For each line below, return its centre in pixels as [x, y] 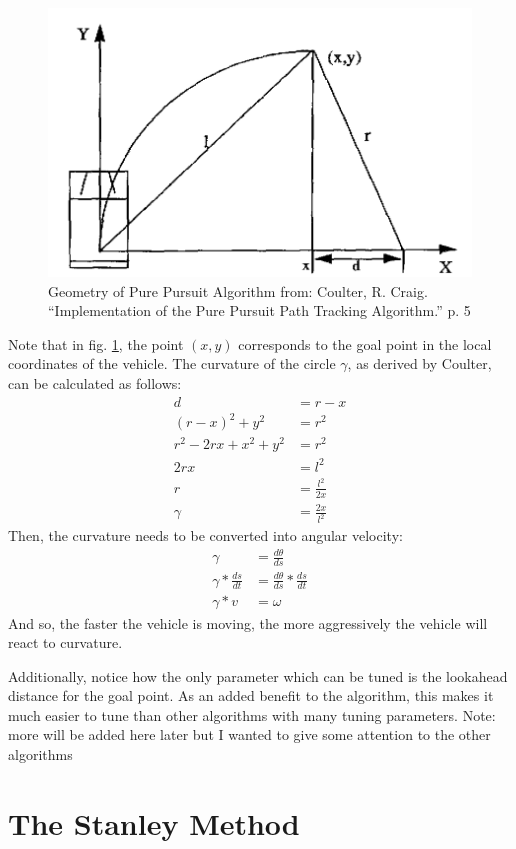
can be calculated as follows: [95, 382]
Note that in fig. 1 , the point [96, 343]
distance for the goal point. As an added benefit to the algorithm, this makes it [251, 695]
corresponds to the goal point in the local [365, 343]
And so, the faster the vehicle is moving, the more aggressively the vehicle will [248, 622]
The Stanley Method [154, 822]
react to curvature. [65, 642]
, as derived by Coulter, [419, 363]
